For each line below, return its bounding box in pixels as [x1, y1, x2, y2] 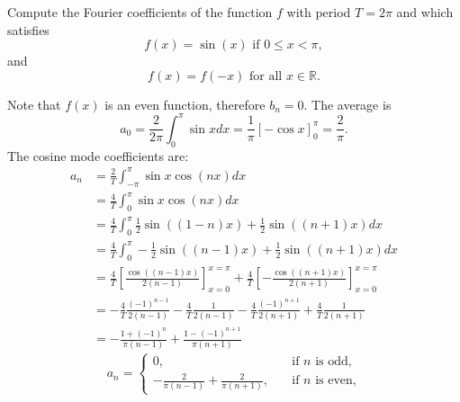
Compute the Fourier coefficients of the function [7, 3, 273, 21]
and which [396, 3, 454, 21]
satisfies [7, 20, 50, 39]
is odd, [315, 354, 352, 368]
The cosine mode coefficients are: [7, 146, 189, 165]
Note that [7, 94, 61, 113]
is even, [315, 374, 356, 388]
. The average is [303, 94, 392, 113]
